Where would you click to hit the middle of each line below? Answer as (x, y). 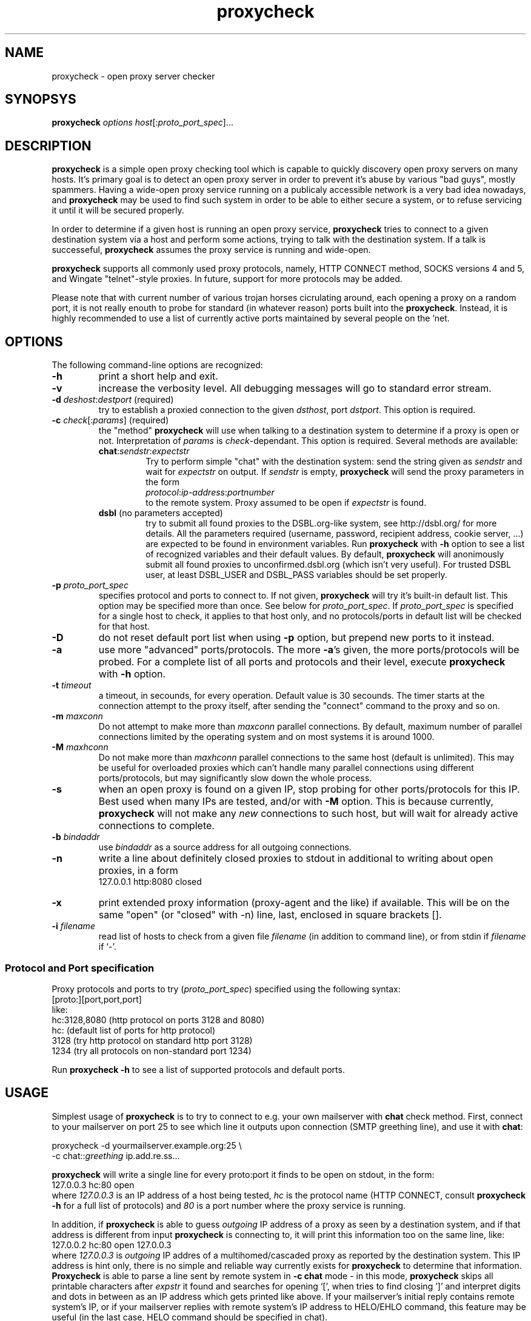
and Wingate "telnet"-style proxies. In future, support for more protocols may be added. (227, 279)
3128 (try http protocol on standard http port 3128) (152, 1040)
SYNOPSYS (41, 99)
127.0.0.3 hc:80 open (93, 1185)
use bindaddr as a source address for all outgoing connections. (225, 847)
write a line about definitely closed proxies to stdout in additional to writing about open (296, 859)
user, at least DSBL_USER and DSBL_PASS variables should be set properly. (296, 575)
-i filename (73, 926)
